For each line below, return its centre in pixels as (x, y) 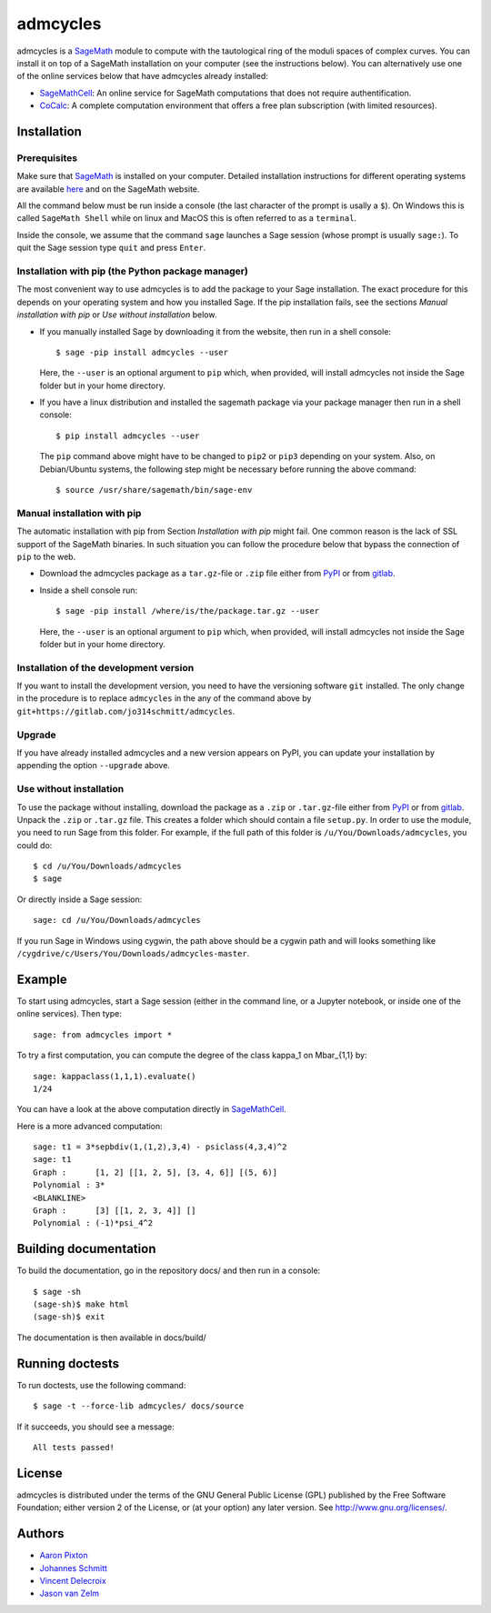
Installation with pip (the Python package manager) (133, 271)
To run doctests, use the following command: (101, 1385)
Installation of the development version (105, 667)
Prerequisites (47, 157)
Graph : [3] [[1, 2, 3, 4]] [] (115, 1211)
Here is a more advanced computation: (90, 1126)
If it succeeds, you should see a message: (95, 1427)
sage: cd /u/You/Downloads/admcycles (117, 920)
